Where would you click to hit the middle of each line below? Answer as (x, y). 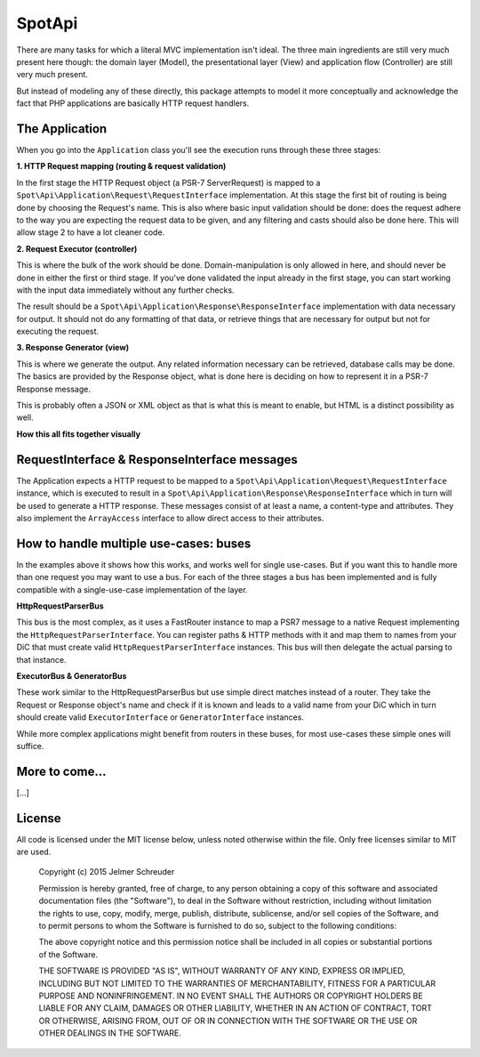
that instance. (41, 659)
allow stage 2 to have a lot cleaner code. (91, 232)
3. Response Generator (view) (73, 348)
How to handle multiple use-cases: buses (134, 543)
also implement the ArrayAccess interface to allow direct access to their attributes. (170, 518)
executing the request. (58, 331)
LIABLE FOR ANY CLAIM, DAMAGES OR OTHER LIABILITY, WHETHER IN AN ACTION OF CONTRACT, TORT (236, 1008)
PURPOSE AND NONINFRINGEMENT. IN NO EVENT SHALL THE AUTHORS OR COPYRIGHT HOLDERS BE (231, 996)
